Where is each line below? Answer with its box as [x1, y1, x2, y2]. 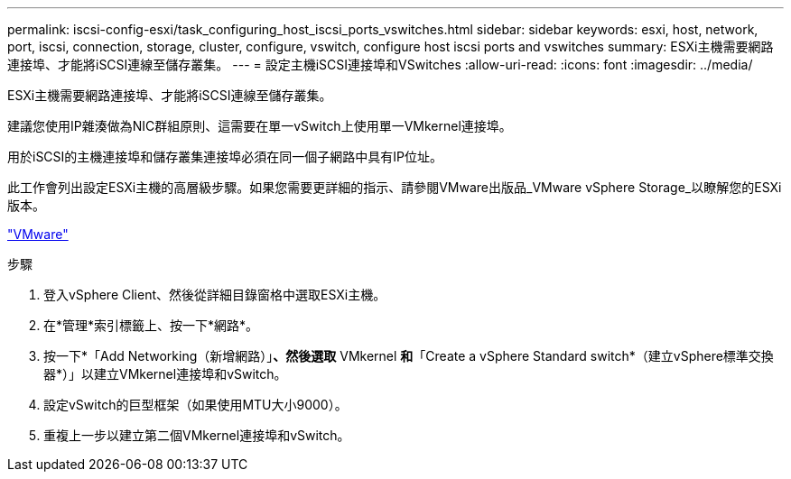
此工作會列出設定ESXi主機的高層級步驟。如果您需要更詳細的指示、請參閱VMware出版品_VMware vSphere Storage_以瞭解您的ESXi [7, 180, 782, 195]
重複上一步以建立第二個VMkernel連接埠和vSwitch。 [43, 428, 350, 443]
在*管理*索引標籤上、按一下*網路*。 [43, 318, 259, 333]
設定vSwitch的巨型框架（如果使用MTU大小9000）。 [43, 397, 348, 412]
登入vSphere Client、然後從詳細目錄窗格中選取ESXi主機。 [43, 287, 386, 302]
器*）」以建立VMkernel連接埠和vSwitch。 [43, 366, 287, 382]
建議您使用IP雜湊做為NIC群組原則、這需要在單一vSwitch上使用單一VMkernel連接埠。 [7, 118, 512, 134]
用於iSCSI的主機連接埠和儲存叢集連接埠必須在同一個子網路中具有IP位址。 [7, 149, 443, 164]
